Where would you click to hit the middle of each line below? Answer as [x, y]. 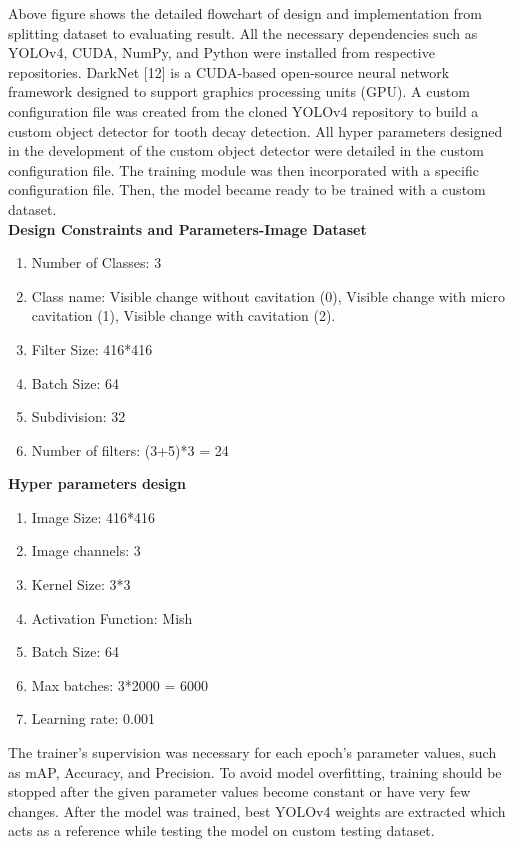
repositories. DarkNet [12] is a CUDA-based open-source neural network [229, 71]
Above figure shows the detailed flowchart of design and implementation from [245, 13]
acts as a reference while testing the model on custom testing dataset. [221, 830]
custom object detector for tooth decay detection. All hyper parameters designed [255, 130]
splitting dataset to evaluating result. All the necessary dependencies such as [243, 32]
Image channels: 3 [86, 550]
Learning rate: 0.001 [93, 718]
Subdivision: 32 [78, 416]
